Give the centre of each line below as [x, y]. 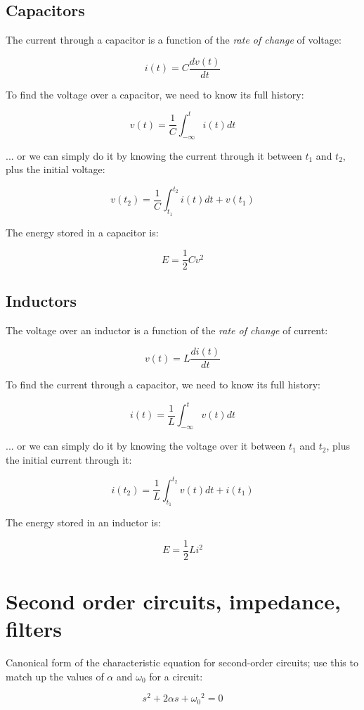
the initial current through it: [69, 459]
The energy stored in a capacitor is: [82, 232]
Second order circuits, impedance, [173, 601]
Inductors [41, 300]
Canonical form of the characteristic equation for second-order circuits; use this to [182, 662]
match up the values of [55, 676]
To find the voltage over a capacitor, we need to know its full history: [155, 94]
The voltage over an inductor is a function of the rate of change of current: [167, 330]
